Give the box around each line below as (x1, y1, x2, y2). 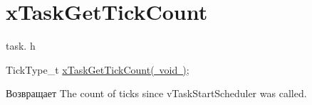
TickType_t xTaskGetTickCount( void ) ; (6, 62, 189, 77)
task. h (6, 38, 36, 53)
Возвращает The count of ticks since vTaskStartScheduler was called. (6, 86, 307, 101)
